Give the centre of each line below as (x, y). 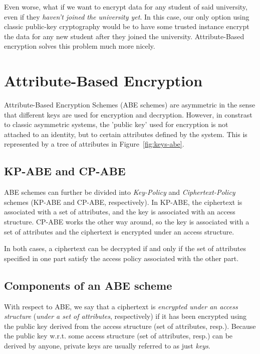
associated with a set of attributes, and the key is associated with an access (120, 212)
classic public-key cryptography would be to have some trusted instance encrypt (127, 26)
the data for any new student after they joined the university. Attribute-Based (124, 36)
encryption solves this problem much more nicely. (80, 46)
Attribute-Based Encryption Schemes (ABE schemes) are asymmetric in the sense (130, 105)
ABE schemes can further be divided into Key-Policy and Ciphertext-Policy (120, 192)
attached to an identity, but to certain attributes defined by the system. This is (126, 134)
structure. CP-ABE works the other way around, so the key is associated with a (127, 222)
